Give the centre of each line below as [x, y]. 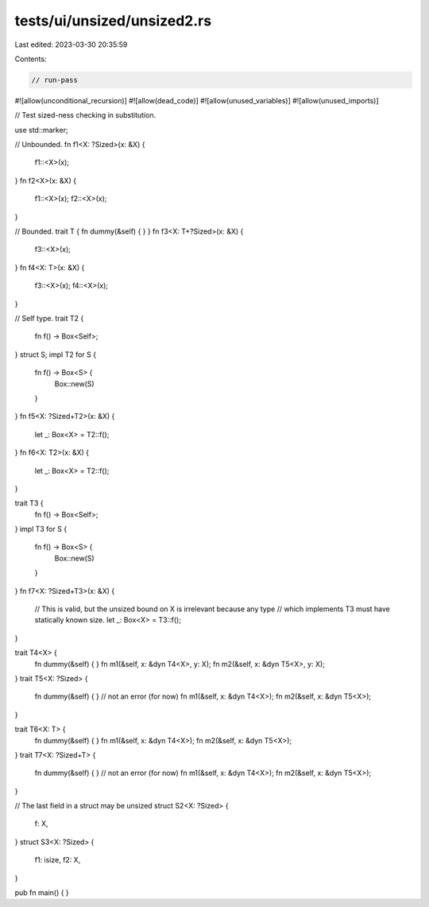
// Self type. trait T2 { [49, 318]
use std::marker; [41, 130]
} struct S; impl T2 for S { [56, 355]
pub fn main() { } [42, 893]
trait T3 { [29, 503]
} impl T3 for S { [41, 529]
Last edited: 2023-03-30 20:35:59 [71, 45]
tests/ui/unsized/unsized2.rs [113, 21]
